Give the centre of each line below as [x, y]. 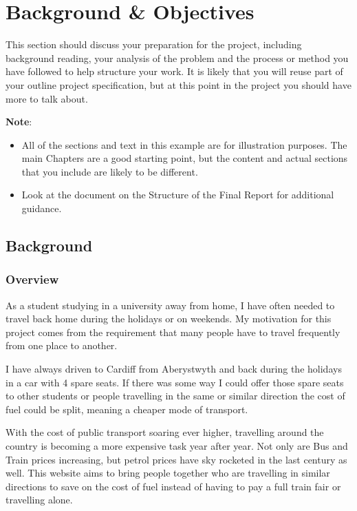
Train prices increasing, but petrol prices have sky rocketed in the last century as [176, 459]
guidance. [42, 208]
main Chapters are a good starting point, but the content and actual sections [185, 158]
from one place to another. [62, 345]
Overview [32, 279]
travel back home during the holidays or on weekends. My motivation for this [169, 319]
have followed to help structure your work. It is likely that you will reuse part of [174, 71]
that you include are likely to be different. [110, 171]
